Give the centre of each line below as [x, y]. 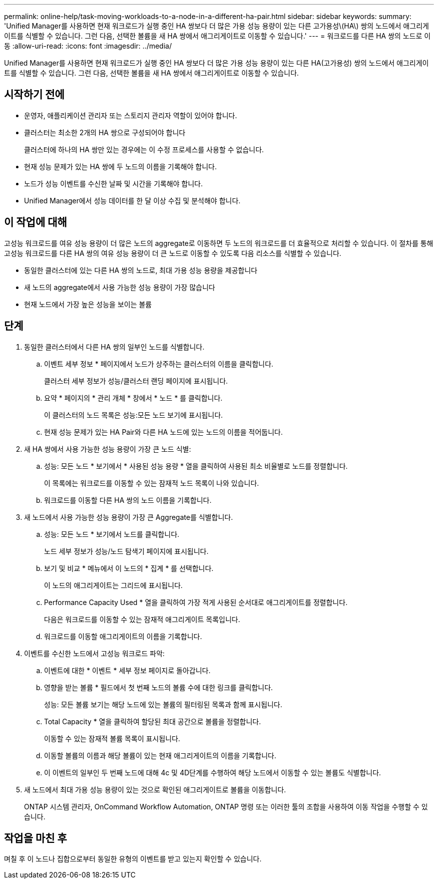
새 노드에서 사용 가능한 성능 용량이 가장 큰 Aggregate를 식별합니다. [128, 517]
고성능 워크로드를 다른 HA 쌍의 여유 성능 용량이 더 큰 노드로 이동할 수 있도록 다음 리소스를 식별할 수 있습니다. [173, 253]
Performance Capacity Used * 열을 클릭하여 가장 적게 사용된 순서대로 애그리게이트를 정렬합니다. [196, 602]
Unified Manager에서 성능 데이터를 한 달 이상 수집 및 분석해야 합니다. [132, 200]
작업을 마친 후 [35, 838]
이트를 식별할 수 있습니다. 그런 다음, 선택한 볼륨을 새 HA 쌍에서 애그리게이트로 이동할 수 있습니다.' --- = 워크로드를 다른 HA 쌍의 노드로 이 [217, 36]
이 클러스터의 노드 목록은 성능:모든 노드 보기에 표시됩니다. [133, 415]
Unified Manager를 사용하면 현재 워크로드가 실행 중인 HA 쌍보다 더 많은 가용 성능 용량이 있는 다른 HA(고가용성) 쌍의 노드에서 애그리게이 [216, 63]
